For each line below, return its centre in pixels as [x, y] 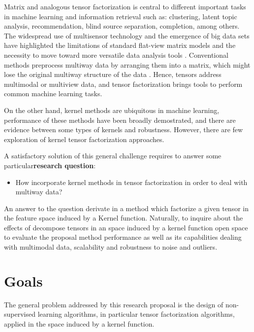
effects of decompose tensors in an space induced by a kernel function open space [126, 227]
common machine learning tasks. [53, 93]
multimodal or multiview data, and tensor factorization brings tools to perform [123, 84]
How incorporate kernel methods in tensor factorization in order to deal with [131, 182]
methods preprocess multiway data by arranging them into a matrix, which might [127, 64]
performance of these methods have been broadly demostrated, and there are [120, 120]
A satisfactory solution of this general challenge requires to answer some [113, 156]
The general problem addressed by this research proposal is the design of [114, 304]
